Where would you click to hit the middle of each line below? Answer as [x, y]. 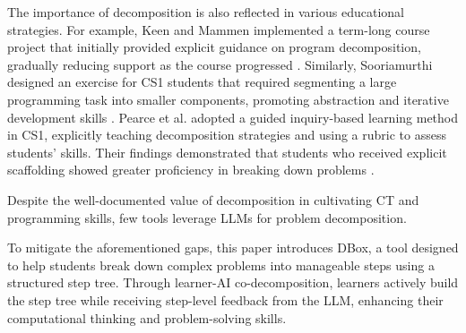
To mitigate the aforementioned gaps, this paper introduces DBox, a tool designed [233, 248]
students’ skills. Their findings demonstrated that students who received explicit [227, 152]
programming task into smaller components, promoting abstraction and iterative [228, 99]
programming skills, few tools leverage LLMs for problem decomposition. [207, 217]
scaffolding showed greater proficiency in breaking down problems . [191, 170]
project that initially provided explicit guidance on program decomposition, [214, 47]
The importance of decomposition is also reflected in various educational [206, 12]
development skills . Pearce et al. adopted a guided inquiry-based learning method [233, 117]
